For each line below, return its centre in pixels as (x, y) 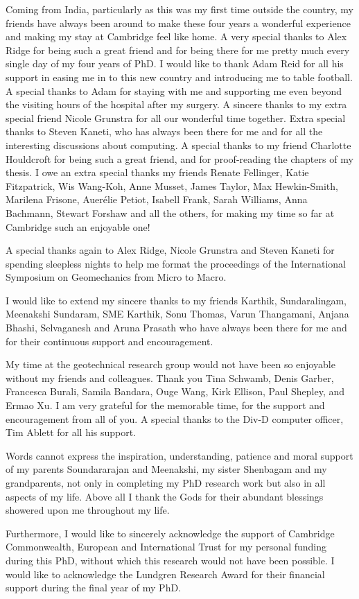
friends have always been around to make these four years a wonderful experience (178, 23)
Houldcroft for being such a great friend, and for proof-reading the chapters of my (179, 158)
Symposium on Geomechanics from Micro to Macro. (116, 277)
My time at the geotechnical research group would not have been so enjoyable (170, 364)
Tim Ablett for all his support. (71, 432)
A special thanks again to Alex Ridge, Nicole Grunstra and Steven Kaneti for (170, 250)
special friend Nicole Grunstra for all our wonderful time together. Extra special (176, 118)
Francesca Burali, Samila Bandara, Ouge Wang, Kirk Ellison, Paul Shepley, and (175, 391)
